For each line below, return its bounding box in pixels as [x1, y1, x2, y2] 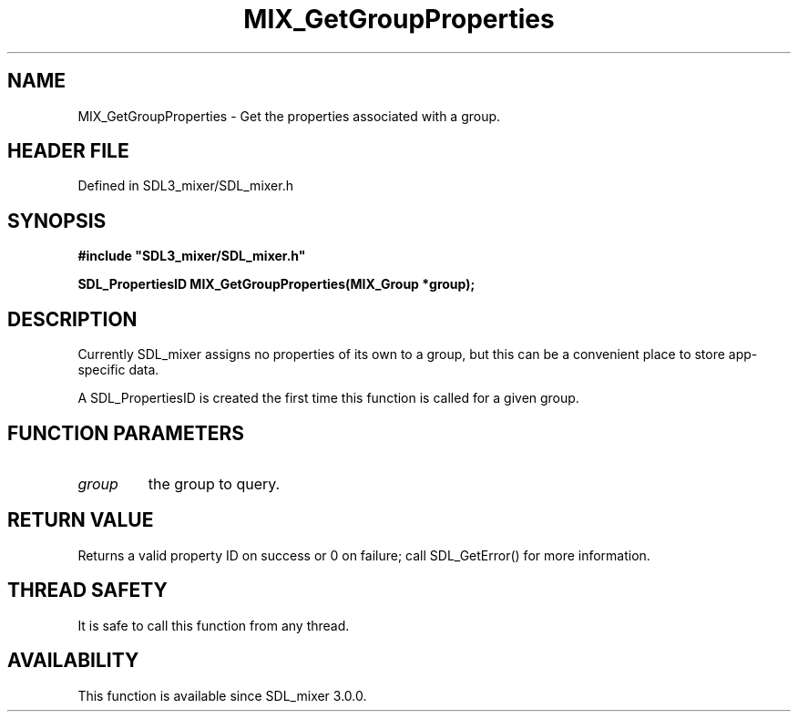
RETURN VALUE [7, 508, 154, 532]
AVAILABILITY [7, 649, 139, 673]
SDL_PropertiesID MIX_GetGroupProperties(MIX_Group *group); [77, 276, 476, 293]
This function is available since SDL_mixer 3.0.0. [77, 687, 367, 704]
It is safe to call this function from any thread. [77, 617, 350, 633]
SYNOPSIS [7, 209, 107, 232]
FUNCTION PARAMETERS [7, 421, 244, 445]
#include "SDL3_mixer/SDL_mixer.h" [77, 248, 306, 264]
